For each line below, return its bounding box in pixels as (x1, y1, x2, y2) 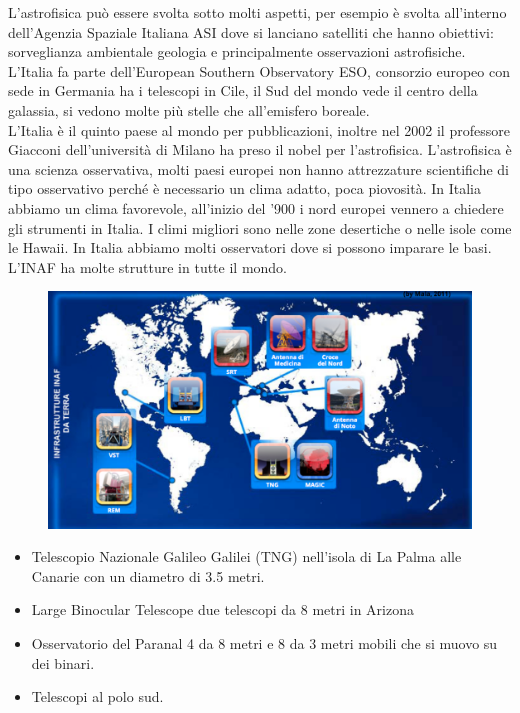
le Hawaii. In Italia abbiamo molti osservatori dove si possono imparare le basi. (8, 237, 492, 258)
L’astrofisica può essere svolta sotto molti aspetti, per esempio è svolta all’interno (8, 2, 507, 22)
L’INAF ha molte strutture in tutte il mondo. (8, 256, 288, 277)
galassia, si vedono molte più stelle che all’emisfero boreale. (8, 99, 370, 120)
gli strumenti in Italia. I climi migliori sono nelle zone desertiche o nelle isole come (8, 217, 512, 238)
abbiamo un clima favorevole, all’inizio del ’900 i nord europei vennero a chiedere (8, 197, 504, 218)
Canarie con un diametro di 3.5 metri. (31, 565, 265, 586)
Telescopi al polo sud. (31, 686, 164, 707)
